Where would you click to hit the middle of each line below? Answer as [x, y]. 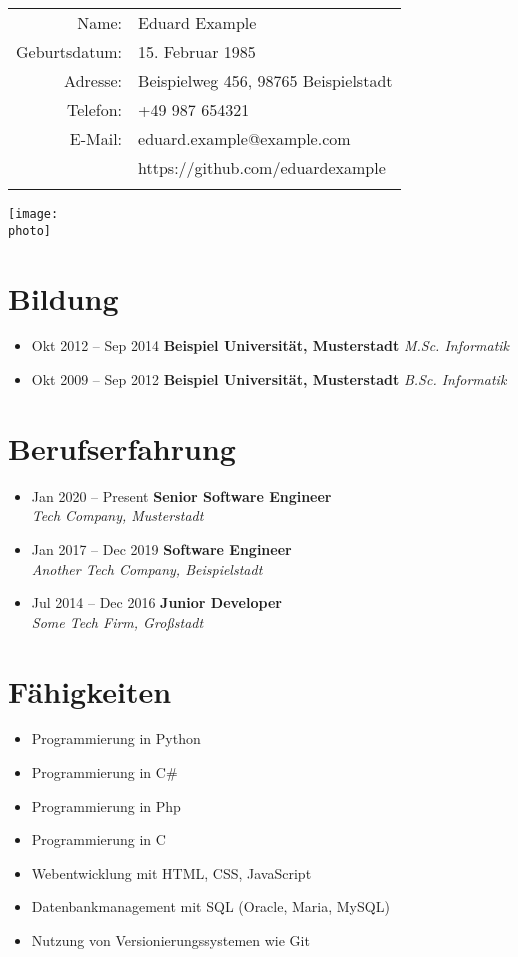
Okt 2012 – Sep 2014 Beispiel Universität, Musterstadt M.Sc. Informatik [270, 345]
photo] [29, 230]
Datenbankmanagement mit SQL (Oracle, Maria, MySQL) [210, 906]
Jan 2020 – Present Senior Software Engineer [181, 495]
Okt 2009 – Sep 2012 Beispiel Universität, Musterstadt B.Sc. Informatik [269, 379]
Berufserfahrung [122, 447]
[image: [33, 214]
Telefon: [94, 109]
